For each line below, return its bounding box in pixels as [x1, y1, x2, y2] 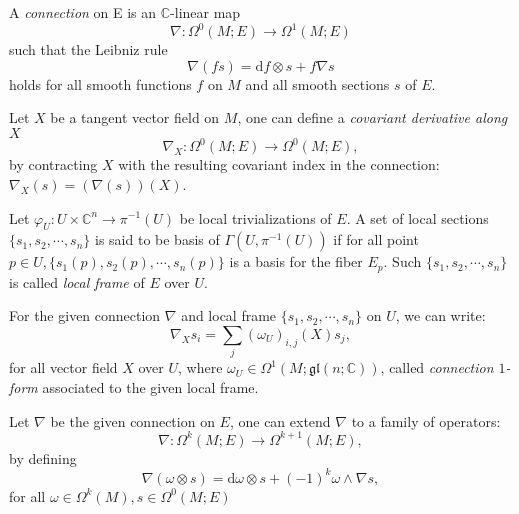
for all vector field [9, 357, 118, 378]
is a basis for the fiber [229, 251, 363, 272]
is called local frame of [9, 271, 145, 292]
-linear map [170, 2, 241, 22]
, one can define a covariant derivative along [237, 107, 508, 128]
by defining [9, 447, 77, 468]
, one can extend [229, 410, 331, 431]
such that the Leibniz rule [9, 39, 168, 60]
